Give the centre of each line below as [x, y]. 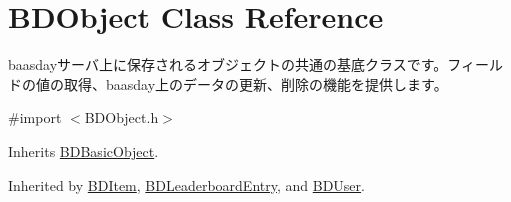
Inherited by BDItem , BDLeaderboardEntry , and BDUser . [186, 184]
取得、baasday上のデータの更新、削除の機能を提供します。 [255, 83]
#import [35, 117]
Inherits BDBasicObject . [83, 150]
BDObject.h [121, 117]
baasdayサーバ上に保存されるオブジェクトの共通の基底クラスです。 [228, 64]
